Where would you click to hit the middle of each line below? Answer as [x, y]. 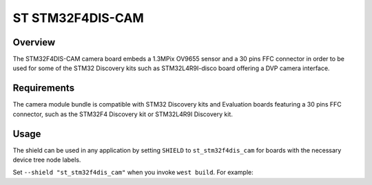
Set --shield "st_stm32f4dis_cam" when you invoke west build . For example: [133, 173]
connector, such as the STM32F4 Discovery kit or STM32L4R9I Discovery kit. [123, 114]
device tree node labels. [47, 160]
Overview [34, 42]
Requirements [44, 88]
